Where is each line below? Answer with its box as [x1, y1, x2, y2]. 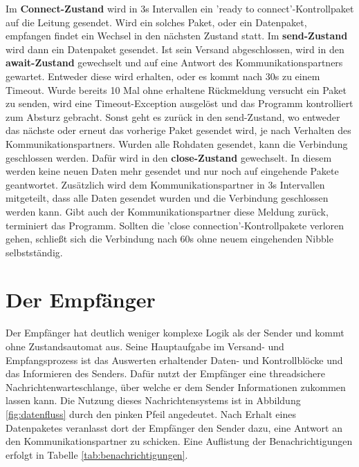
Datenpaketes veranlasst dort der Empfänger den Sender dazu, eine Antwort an [6, 420, 342, 435]
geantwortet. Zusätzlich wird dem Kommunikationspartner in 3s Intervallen [6, 177, 325, 191]
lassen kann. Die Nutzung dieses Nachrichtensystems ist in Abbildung [6, 393, 301, 408]
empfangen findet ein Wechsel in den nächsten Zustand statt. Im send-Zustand [6, 28, 348, 43]
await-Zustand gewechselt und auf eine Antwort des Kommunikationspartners [6, 55, 343, 70]
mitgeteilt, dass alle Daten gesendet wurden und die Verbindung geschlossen [6, 191, 329, 205]
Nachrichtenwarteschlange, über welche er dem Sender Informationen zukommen [6, 379, 346, 394]
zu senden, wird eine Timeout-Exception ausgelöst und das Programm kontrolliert [6, 96, 353, 111]
